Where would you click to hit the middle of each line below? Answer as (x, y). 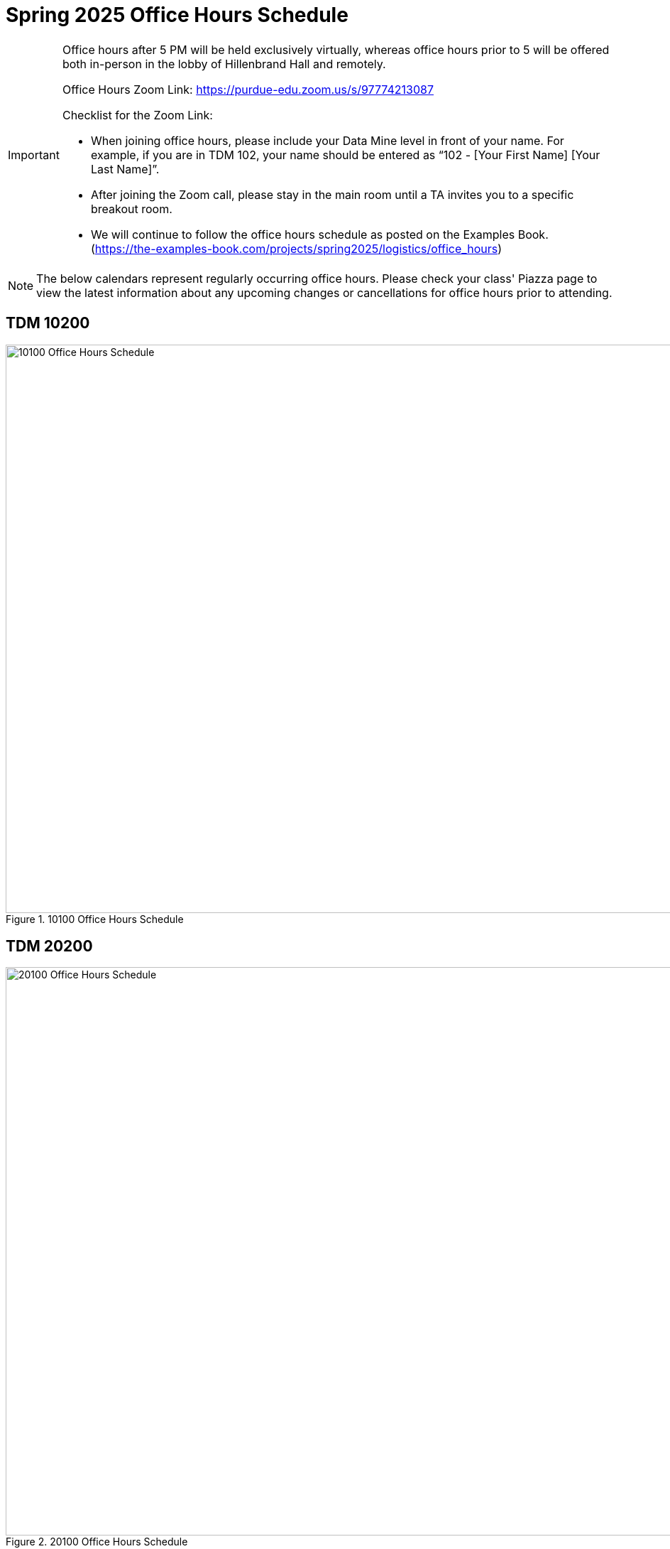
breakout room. (131, 209)
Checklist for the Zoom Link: (137, 115)
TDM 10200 (48, 323)
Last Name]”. (125, 169)
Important (34, 155)
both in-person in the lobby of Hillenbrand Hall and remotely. (224, 64)
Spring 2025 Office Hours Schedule (177, 15)
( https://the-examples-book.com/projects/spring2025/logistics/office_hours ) (296, 248)
